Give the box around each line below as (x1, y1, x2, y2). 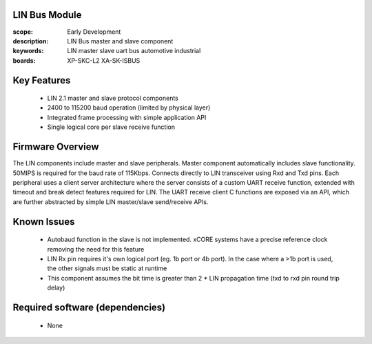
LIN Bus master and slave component (67, 37, 174, 45)
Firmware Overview (12, 141, 99, 153)
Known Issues (12, 216, 75, 227)
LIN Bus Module (12, 9, 82, 21)
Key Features (12, 74, 71, 86)
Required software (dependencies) (12, 301, 166, 313)
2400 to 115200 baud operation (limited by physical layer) (47, 103, 211, 112)
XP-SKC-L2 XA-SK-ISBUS (67, 56, 141, 65)
